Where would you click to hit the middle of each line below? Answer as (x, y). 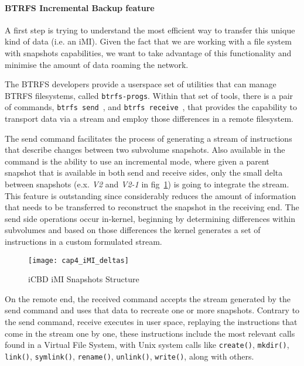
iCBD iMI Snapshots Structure (84, 279)
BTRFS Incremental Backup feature (80, 7)
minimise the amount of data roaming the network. (97, 64)
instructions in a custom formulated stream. (83, 242)
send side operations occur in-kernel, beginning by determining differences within (150, 218)
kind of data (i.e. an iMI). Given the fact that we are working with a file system (148, 41)
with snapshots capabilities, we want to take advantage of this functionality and (148, 52)
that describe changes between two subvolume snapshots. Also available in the (145, 150)
